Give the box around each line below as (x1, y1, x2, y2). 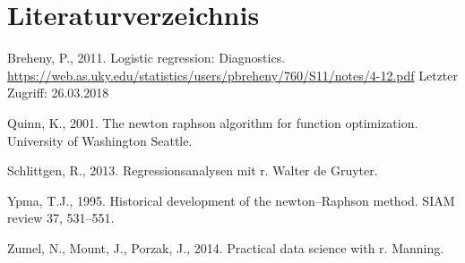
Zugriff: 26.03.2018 (7, 83, 109, 102)
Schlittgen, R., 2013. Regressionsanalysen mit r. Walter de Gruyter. (7, 161, 378, 180)
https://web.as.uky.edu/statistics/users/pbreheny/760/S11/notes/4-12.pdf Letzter (7, 65, 459, 84)
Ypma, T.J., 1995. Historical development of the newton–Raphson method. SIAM (7, 191, 455, 209)
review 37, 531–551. (7, 208, 115, 227)
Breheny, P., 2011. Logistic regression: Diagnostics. (7, 48, 286, 67)
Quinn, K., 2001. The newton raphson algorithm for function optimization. (7, 113, 418, 131)
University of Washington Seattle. (7, 131, 193, 149)
